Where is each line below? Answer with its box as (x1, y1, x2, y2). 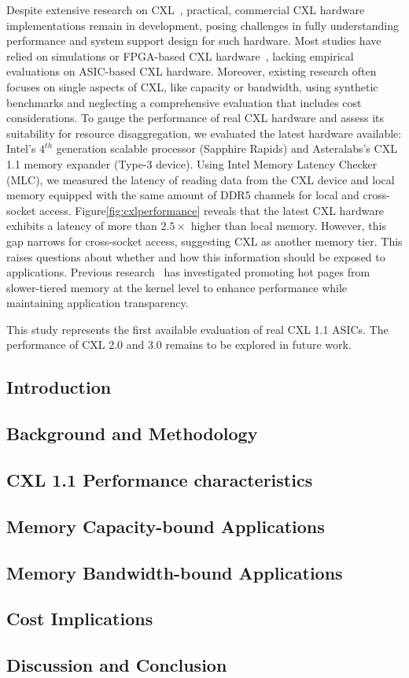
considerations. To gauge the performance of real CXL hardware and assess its (6, 109, 385, 126)
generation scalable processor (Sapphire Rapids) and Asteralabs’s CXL (56, 140, 397, 157)
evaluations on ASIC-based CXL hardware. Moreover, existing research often (6, 63, 377, 80)
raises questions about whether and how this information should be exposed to (6, 248, 385, 265)
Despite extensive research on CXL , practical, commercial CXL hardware (6, 2, 365, 17)
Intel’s (6, 140, 36, 157)
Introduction (6, 375, 112, 399)
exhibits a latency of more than (6, 217, 157, 234)
